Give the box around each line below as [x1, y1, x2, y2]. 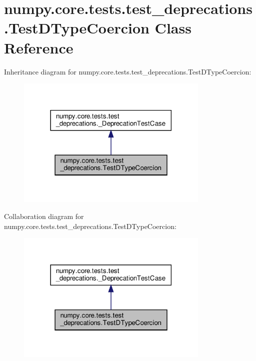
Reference [4, 37, 73, 57]
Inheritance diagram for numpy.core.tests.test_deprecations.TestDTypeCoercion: [4, 66, 251, 76]
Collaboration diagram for [4, 211, 84, 221]
